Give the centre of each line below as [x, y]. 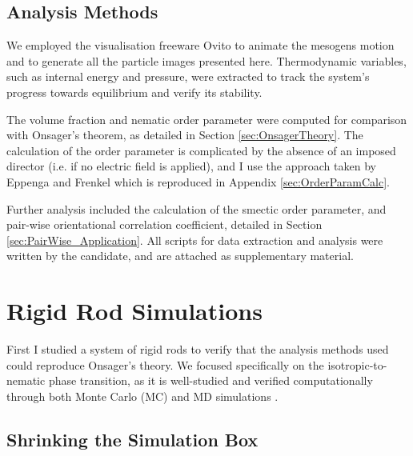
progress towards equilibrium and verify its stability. [134, 92]
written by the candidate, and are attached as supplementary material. [180, 256]
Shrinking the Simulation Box [132, 439]
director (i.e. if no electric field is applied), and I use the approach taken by [191, 166]
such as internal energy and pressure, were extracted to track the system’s [188, 76]
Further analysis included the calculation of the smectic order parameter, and [196, 208]
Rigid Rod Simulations [134, 311]
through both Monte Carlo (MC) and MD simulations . [142, 396]
